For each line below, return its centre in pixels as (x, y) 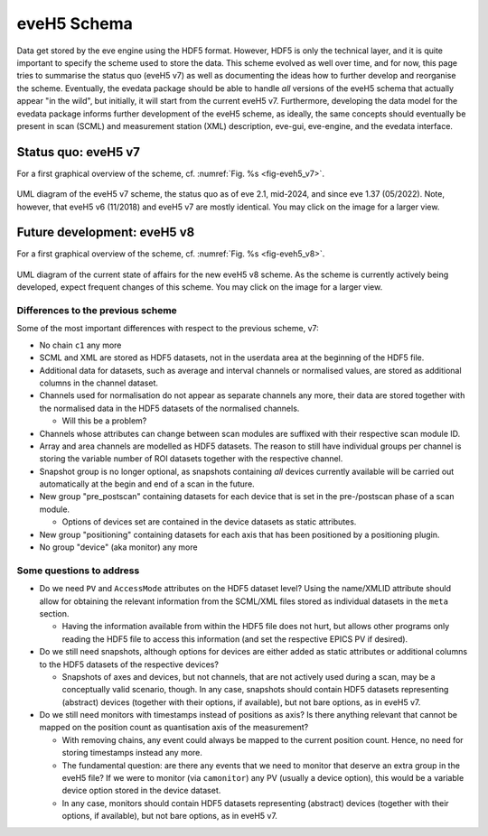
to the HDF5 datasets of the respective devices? (129, 664)
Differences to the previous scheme (97, 311)
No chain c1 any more (80, 345)
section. (54, 613)
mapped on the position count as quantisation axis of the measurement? (174, 728)
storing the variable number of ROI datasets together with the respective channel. (191, 459)
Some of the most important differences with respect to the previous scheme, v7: (168, 329)
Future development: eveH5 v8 (106, 232)
